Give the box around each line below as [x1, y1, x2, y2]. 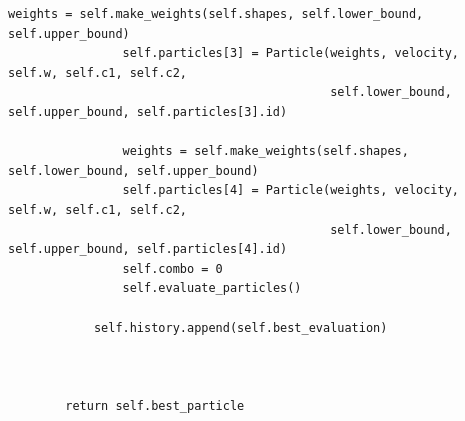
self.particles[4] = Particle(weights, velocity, [122, 183, 460, 198]
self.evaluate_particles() [122, 281, 302, 296]
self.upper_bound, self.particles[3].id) [8, 104, 288, 119]
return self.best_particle [65, 398, 245, 413]
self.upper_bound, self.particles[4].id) [8, 242, 288, 257]
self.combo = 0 [122, 261, 223, 276]
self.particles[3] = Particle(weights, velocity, [122, 46, 460, 61]
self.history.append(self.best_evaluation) [93, 320, 388, 335]
